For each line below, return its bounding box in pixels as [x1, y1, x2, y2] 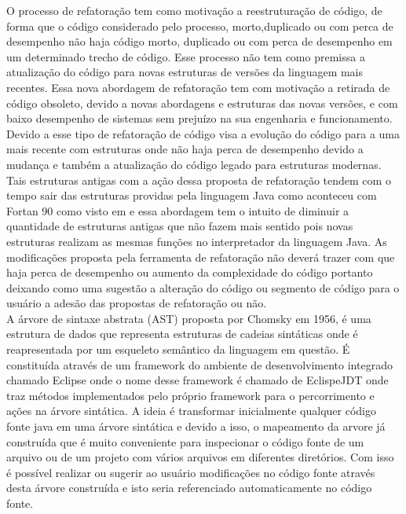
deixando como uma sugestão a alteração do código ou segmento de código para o [6, 279, 400, 296]
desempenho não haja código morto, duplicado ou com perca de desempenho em [6, 33, 393, 50]
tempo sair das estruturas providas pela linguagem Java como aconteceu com [6, 187, 377, 204]
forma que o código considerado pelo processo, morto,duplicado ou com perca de [6, 17, 393, 34]
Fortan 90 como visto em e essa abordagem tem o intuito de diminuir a [6, 202, 349, 218]
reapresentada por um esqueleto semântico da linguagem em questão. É [6, 341, 350, 358]
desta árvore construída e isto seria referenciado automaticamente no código [6, 479, 372, 496]
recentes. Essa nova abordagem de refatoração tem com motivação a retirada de [6, 79, 390, 95]
